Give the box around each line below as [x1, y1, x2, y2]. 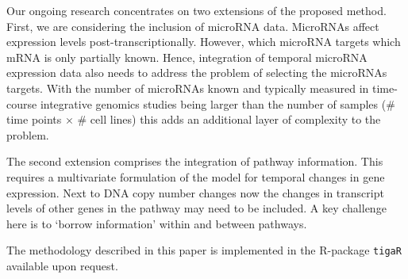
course [6, 95, 37, 112]
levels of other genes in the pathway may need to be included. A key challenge [6, 200, 387, 216]
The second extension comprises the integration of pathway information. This [6, 153, 383, 170]
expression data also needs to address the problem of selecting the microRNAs [6, 64, 387, 81]
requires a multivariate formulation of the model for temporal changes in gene [6, 168, 385, 185]
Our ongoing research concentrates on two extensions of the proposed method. [6, 2, 387, 18]
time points [6, 111, 62, 128]
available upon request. [6, 257, 118, 273]
